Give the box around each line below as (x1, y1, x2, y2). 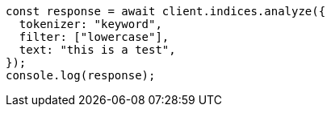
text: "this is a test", (19, 43, 176, 56)
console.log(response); (6, 69, 156, 82)
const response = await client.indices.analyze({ (6, 5, 326, 18)
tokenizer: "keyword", (19, 18, 162, 30)
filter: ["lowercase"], (19, 30, 170, 43)
